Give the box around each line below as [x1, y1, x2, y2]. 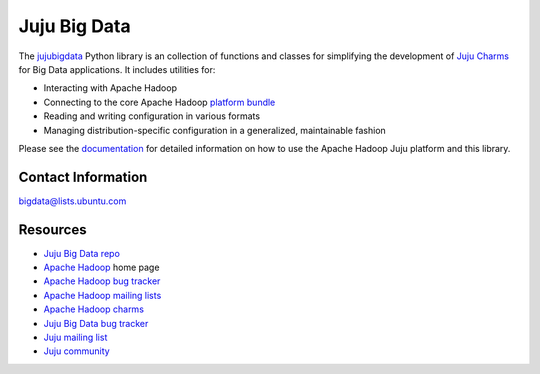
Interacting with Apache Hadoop [43, 82, 177, 94]
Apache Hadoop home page [43, 261, 160, 274]
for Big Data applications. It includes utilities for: [18, 63, 216, 75]
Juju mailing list [43, 331, 108, 344]
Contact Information [18, 168, 148, 185]
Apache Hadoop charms [43, 303, 145, 315]
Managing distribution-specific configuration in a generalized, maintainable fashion [43, 124, 387, 136]
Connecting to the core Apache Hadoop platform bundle [43, 96, 276, 108]
